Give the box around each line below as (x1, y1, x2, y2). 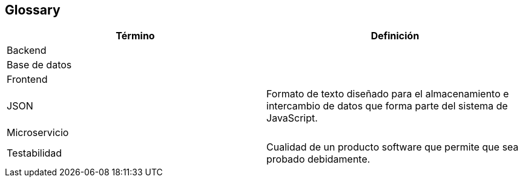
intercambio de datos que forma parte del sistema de (266, 100, 508, 112)
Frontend (7, 73, 48, 86)
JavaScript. (266, 112, 318, 125)
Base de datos (7, 59, 72, 71)
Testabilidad (7, 147, 62, 160)
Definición (370, 30, 419, 42)
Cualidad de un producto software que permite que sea (266, 141, 519, 154)
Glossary (5, 2, 61, 18)
